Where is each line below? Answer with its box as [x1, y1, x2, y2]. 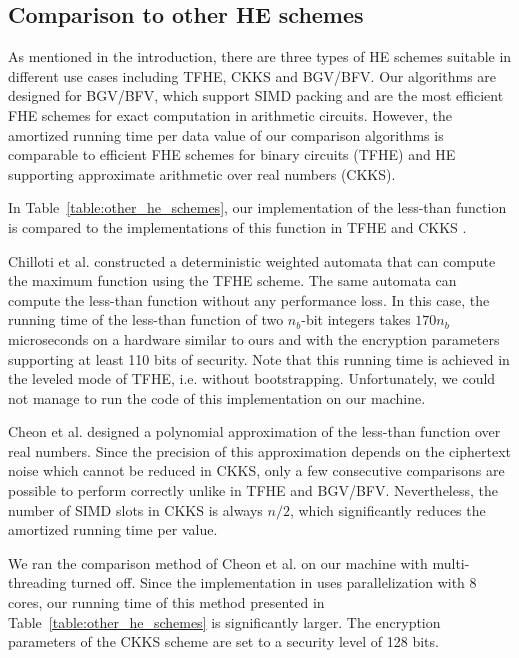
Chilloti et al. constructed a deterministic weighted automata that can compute [8, 250, 496, 271]
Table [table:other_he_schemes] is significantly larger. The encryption [8, 611, 441, 632]
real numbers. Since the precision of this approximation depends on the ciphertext [8, 440, 511, 461]
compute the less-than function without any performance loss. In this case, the [8, 289, 490, 310]
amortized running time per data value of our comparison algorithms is [8, 124, 444, 145]
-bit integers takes [301, 309, 411, 330]
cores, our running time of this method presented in [8, 592, 325, 613]
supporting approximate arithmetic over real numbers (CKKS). [8, 163, 396, 184]
